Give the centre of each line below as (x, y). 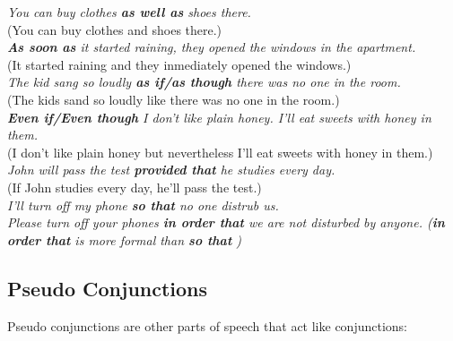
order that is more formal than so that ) (125, 239)
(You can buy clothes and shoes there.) (115, 29)
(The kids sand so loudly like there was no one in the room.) (174, 99)
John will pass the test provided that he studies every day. (171, 170)
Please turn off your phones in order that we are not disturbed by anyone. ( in (226, 222)
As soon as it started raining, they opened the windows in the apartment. (212, 47)
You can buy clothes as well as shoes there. (129, 12)
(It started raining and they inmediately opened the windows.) (179, 64)
